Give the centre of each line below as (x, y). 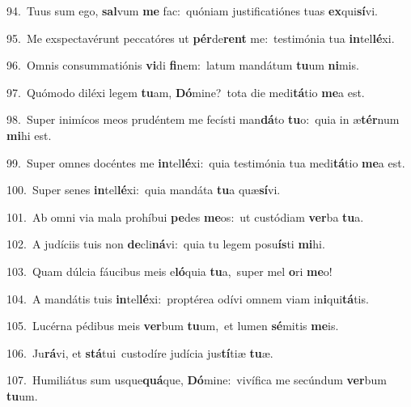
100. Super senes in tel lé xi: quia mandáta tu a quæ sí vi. (144, 190)
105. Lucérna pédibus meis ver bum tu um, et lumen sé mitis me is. (173, 326)
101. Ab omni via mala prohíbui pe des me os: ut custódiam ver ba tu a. (185, 216)
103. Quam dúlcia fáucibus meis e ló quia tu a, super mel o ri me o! (169, 271)
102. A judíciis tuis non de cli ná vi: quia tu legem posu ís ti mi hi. (166, 244)
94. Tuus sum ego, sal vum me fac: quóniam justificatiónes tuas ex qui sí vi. (193, 11)
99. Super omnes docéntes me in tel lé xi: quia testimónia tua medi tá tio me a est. (206, 162)
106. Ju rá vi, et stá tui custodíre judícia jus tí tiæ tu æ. (140, 352)
